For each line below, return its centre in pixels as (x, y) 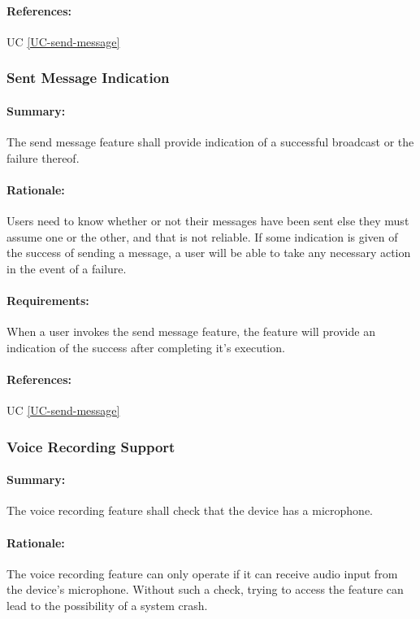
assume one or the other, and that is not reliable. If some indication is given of (202, 236)
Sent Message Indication (88, 78)
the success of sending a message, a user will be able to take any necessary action (209, 253)
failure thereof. (43, 157)
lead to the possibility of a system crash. (107, 605)
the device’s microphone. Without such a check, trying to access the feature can (205, 589)
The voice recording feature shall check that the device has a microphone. (190, 510)
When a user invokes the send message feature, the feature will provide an (191, 331)
